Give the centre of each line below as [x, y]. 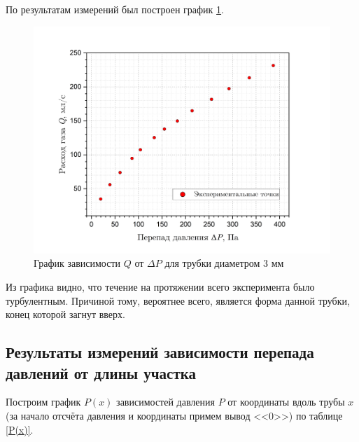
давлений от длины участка [101, 372]
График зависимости [77, 263]
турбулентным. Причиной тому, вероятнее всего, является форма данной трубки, [178, 300]
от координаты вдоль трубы [286, 402]
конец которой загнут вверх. [65, 314]
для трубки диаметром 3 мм [224, 263]
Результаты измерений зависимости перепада [160, 352]
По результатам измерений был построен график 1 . [115, 9]
